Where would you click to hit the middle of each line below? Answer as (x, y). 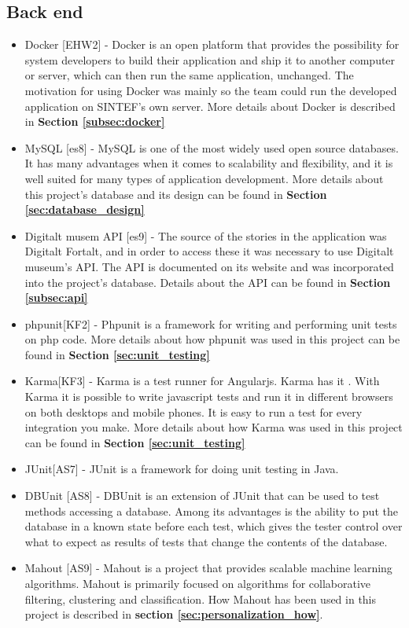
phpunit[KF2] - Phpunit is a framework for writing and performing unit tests (211, 323)
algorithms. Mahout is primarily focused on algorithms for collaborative (198, 584)
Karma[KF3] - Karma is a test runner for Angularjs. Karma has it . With (202, 381)
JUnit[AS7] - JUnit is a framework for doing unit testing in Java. (182, 469)
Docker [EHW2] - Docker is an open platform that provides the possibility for (212, 44)
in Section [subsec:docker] (95, 121)
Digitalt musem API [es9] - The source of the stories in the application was (206, 235)
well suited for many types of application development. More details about (204, 178)
